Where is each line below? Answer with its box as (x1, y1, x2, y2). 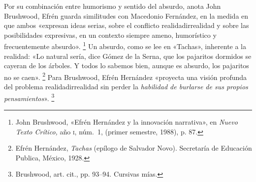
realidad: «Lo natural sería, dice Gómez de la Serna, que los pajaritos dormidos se (4, 51, 252, 61)
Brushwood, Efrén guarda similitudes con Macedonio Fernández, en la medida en (4, 10, 249, 21)
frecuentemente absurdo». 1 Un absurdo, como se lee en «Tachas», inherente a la (4, 40, 247, 52)
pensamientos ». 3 (4, 91, 55, 103)
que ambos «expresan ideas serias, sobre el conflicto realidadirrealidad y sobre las (4, 20, 249, 30)
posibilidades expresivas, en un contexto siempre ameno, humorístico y (4, 29, 217, 40)
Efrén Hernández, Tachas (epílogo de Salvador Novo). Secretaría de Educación (15, 143, 252, 153)
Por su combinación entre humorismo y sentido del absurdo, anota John (4, 1, 221, 11)
